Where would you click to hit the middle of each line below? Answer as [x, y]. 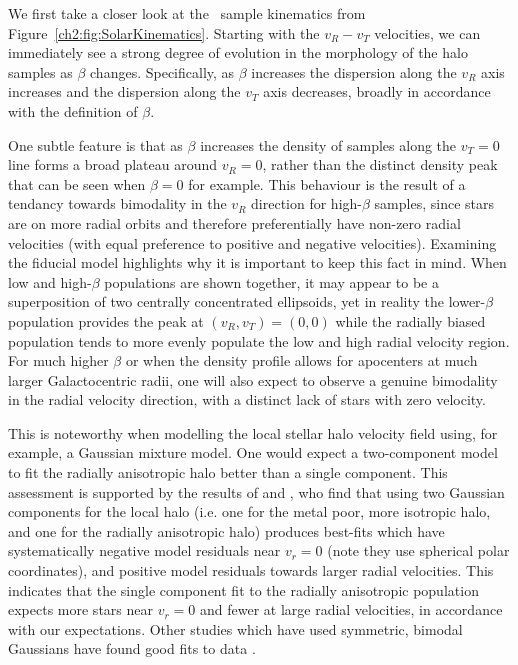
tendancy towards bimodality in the [117, 203]
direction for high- [306, 203]
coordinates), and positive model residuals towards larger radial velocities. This [251, 570]
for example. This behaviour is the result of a [327, 183]
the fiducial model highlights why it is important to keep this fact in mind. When [257, 262]
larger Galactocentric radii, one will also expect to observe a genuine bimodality [253, 379]
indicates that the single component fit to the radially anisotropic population [243, 589]
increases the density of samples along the [328, 144]
